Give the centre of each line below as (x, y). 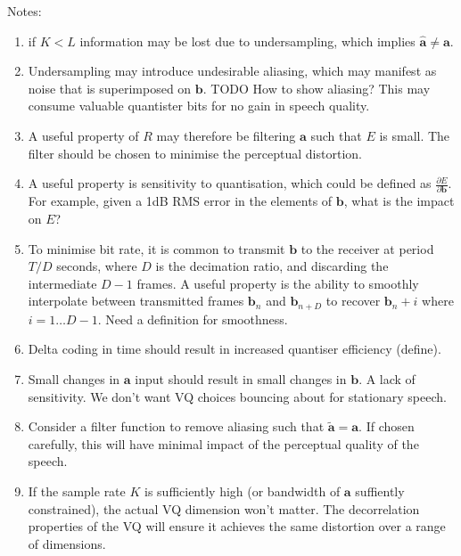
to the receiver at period (367, 248)
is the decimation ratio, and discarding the (272, 266)
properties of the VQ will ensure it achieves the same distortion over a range (237, 526)
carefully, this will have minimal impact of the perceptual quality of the (223, 443)
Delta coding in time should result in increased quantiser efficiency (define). (235, 349)
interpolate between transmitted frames (136, 301)
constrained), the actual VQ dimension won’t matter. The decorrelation (224, 508)
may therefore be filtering (226, 135)
